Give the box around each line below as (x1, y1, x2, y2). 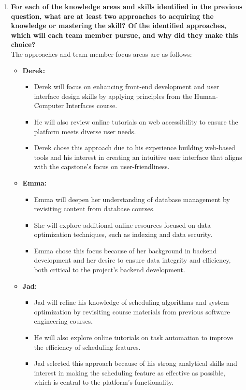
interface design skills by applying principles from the (34, 91, 192, 101)
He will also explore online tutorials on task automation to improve (34, 332, 233, 343)
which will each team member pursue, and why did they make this (11, 30, 238, 40)
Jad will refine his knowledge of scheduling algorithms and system (34, 297, 229, 307)
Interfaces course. (66, 100, 117, 110)
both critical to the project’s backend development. (34, 265, 185, 275)
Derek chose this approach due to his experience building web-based (34, 142, 235, 153)
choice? (11, 39, 36, 49)
